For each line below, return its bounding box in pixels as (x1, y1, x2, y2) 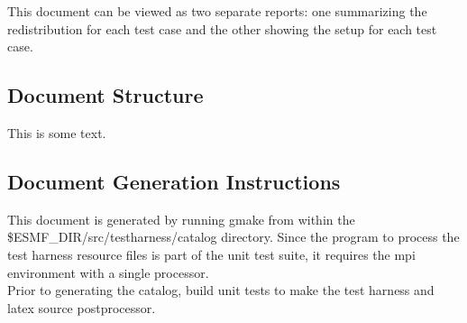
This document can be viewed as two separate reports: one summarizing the (7, 2, 427, 20)
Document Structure (7, 81, 204, 109)
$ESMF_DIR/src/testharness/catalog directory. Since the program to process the (7, 227, 460, 246)
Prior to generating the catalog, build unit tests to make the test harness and (7, 281, 435, 300)
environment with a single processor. (7, 263, 209, 281)
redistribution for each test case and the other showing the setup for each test (7, 19, 437, 38)
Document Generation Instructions (7, 167, 341, 195)
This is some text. (7, 123, 106, 142)
